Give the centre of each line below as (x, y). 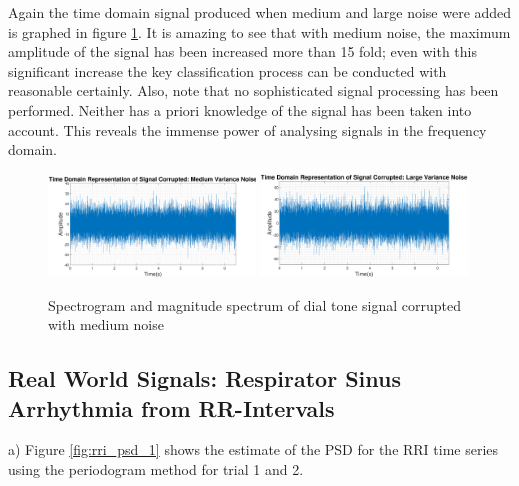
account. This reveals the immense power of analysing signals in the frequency (247, 129)
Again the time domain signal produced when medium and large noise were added (260, 12)
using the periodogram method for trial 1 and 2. (156, 468)
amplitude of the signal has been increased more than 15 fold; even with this (242, 51)
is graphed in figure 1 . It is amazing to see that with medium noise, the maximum (259, 31)
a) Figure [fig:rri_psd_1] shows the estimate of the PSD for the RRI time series (253, 449)
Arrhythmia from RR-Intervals (171, 407)
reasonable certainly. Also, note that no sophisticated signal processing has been (253, 90)
